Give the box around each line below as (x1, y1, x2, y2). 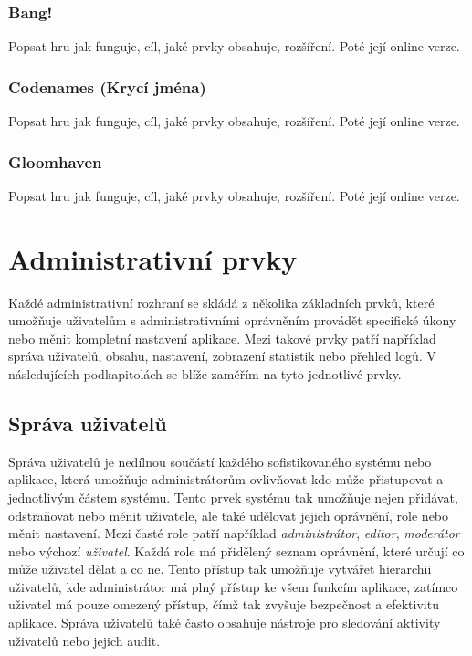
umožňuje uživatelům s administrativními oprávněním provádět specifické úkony (8, 311, 456, 330)
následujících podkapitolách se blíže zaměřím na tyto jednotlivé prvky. (8, 364, 402, 383)
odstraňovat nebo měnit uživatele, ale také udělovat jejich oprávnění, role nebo (8, 505, 449, 524)
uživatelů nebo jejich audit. (8, 630, 161, 650)
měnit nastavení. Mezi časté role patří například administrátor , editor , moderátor (8, 524, 460, 543)
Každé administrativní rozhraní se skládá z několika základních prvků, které (8, 292, 435, 312)
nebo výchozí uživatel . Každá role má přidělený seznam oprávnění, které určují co (8, 541, 465, 560)
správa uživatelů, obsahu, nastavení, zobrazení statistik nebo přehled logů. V (8, 346, 436, 365)
